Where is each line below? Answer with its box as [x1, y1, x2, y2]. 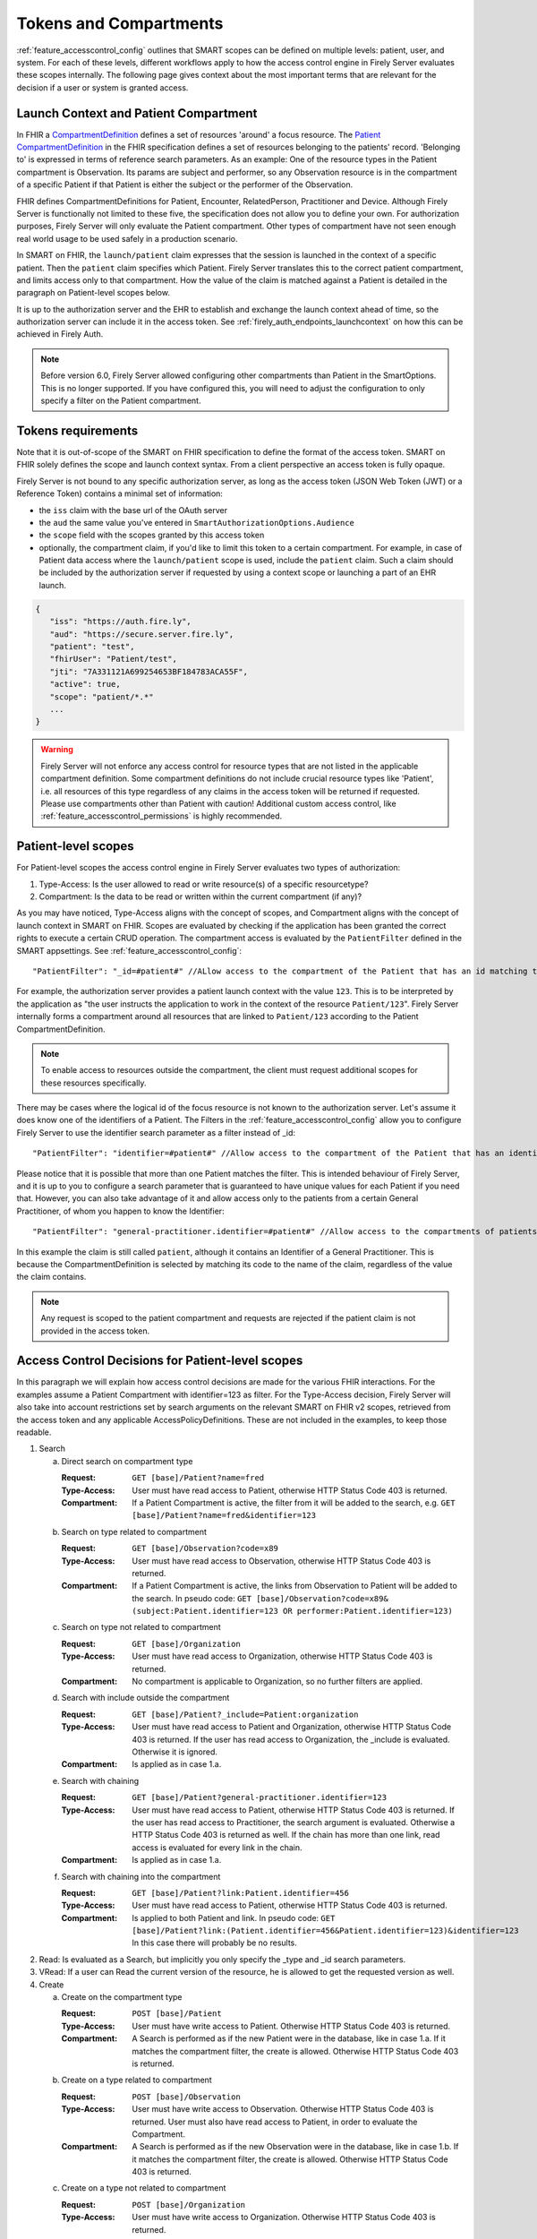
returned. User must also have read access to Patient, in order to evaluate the [132, 2116, 418, 2127]
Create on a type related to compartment [61, 2074, 212, 2086]
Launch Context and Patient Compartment [16, 106, 258, 121]
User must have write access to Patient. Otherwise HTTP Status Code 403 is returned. [132, 2020, 451, 2031]
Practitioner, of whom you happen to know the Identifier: [16, 1205, 225, 1216]
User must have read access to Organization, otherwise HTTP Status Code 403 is [132, 1651, 433, 1661]
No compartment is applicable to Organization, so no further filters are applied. [132, 1676, 423, 1687]
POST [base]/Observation [132, 2091, 241, 2102]
